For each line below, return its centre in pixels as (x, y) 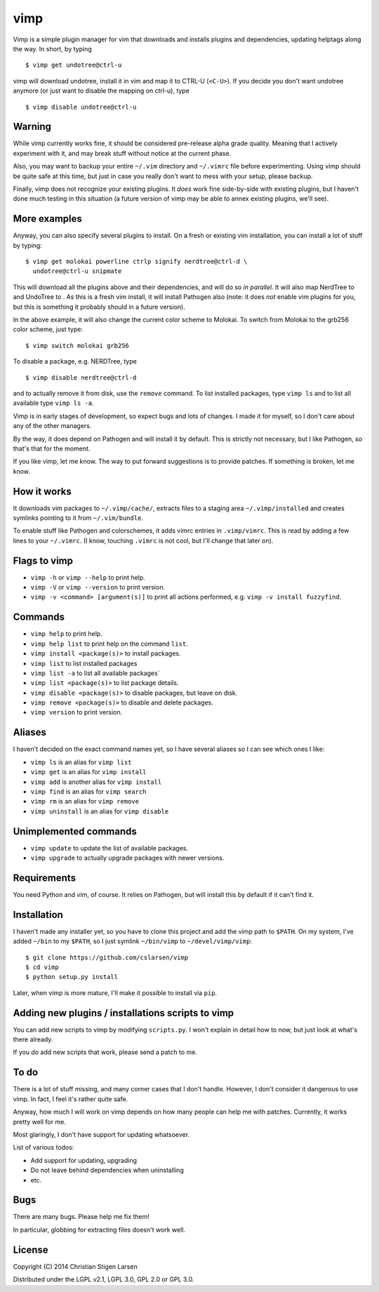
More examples (47, 219)
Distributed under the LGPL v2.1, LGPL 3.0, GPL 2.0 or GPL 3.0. (104, 1279)
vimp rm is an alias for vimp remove (85, 801)
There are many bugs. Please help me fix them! (81, 1217)
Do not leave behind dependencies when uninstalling (107, 1170)
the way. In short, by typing (53, 48)
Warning (32, 127)
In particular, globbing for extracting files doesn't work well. (99, 1230)
